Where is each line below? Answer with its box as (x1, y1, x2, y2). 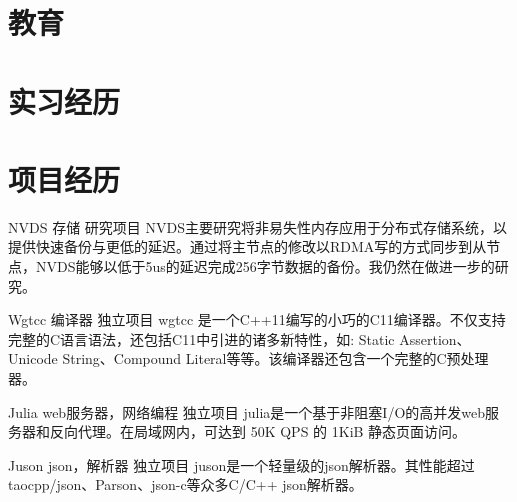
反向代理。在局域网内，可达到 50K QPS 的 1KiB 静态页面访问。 (49, 421, 467, 442)
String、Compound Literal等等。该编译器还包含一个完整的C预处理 (62, 348, 489, 369)
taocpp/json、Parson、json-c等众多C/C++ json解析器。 (8, 474, 363, 495)
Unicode (8, 348, 58, 369)
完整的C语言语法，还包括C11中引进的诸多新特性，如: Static (8, 328, 395, 349)
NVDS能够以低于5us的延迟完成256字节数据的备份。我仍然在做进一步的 (35, 256, 495, 277)
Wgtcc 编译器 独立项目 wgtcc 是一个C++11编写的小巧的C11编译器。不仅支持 (8, 309, 506, 330)
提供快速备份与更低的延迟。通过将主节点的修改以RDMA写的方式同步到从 (8, 236, 487, 257)
